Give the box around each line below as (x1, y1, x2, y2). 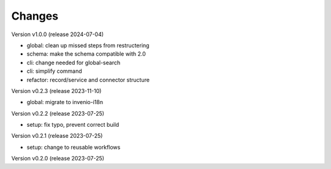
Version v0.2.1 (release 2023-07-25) (11, 132, 103, 140)
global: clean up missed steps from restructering (26, 42, 150, 49)
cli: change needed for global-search (26, 59, 121, 66)
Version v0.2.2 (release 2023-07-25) (11, 110, 104, 117)
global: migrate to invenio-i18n (26, 99, 104, 106)
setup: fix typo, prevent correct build (26, 121, 120, 129)
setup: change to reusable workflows (26, 143, 121, 151)
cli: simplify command (26, 67, 82, 75)
